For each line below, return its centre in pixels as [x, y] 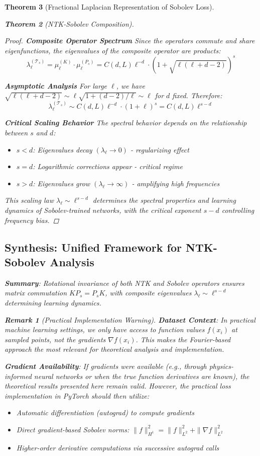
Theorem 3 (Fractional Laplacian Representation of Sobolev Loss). [109, 7]
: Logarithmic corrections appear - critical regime [108, 166]
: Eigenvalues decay [62, 149]
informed [18, 376]
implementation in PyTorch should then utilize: [77, 395]
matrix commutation [36, 293]
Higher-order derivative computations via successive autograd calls [118, 447]
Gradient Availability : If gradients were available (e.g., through [106, 366]
